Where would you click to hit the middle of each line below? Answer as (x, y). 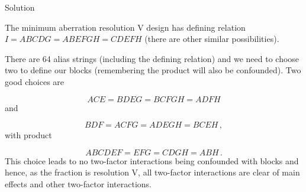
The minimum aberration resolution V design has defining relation (125, 27)
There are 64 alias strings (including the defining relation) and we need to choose (152, 58)
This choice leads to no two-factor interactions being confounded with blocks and (152, 160)
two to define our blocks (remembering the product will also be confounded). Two (153, 70)
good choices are (35, 81)
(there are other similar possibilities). (212, 39)
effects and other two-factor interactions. (78, 183)
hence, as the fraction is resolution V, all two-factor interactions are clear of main (152, 172)
